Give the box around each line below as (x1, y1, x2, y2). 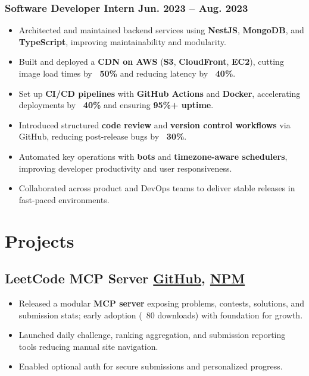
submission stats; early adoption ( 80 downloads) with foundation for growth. (18, 308, 303, 321)
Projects (5, 228, 74, 252)
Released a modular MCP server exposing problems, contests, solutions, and (18, 296, 305, 309)
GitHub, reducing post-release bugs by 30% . (18, 130, 187, 143)
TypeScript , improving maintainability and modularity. (18, 35, 226, 48)
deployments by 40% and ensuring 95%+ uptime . (18, 99, 214, 111)
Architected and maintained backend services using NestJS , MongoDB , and (18, 24, 304, 36)
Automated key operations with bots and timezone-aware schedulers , (18, 150, 288, 162)
